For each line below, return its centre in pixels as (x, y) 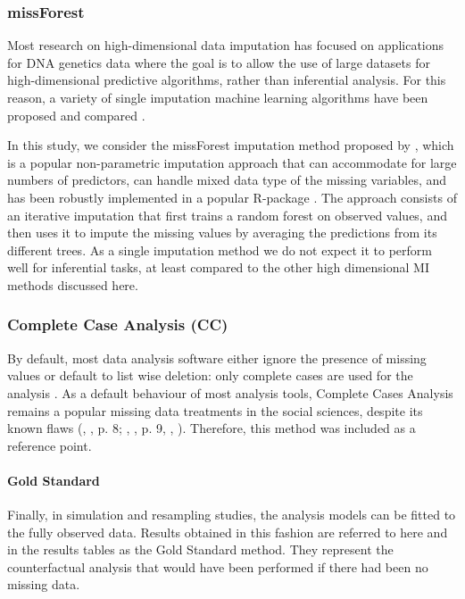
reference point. (50, 445)
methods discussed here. (73, 284)
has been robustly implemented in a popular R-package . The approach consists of (232, 197)
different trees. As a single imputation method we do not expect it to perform (220, 250)
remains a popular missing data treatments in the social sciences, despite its (215, 410)
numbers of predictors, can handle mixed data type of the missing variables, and (227, 180)
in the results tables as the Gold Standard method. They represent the (200, 549)
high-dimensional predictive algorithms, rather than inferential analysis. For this (227, 80)
